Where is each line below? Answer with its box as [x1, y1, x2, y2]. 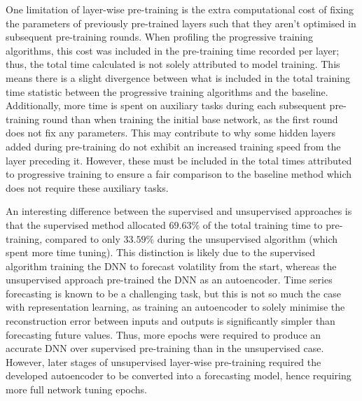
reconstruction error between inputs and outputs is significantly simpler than [6, 314, 335, 328]
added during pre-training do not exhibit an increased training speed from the [6, 139, 341, 153]
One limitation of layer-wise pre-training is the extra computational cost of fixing [6, 2, 354, 16]
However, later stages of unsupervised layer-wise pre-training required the [6, 354, 321, 369]
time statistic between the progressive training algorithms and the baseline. [6, 84, 328, 99]
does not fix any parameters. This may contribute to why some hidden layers [6, 125, 336, 140]
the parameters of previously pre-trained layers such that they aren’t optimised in [6, 15, 356, 30]
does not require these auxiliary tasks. [6, 180, 169, 195]
